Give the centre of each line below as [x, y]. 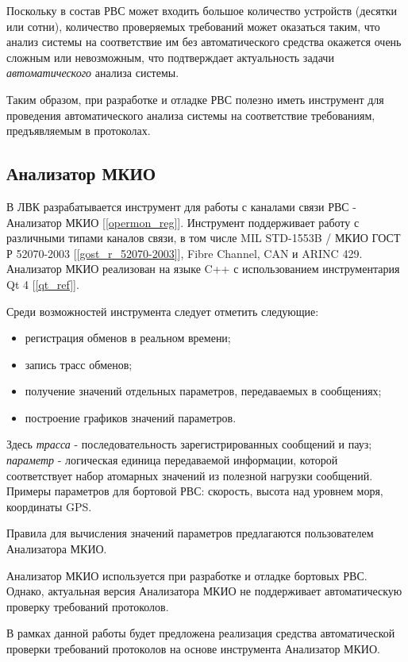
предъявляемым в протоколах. [79, 131]
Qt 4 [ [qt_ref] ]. [43, 284]
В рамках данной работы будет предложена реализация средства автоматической [201, 633]
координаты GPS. [49, 506]
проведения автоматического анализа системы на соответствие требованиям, [191, 115]
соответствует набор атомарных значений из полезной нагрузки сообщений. [190, 475]
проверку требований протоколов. [88, 606]
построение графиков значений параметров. [131, 417]
